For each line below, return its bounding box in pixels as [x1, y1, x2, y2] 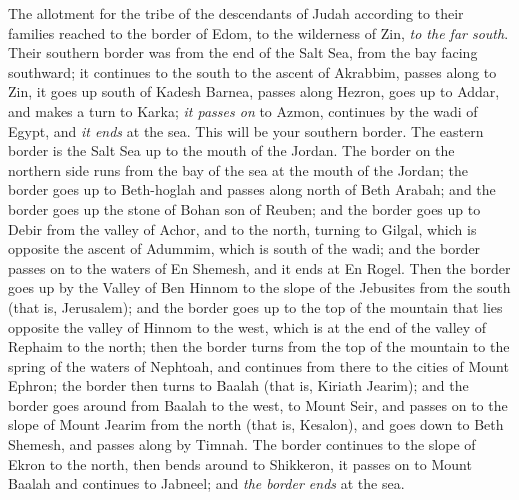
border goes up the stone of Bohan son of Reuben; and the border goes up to [8, 198, 481, 219]
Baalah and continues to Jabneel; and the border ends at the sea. [8, 473, 405, 494]
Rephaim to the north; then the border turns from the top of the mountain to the [8, 336, 510, 357]
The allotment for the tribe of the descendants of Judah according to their [8, 3, 464, 23]
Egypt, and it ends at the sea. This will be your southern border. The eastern [8, 120, 484, 141]
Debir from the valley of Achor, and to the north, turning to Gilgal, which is [8, 218, 477, 239]
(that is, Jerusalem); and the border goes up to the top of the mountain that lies [8, 296, 503, 317]
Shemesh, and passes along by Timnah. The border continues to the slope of [8, 434, 476, 455]
